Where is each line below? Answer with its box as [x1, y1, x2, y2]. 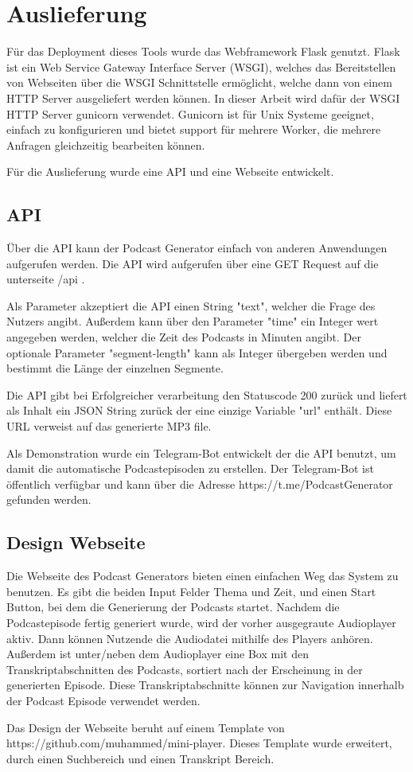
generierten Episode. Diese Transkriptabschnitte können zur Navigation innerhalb [6, 676, 404, 693]
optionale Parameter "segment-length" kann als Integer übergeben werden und [6, 344, 388, 361]
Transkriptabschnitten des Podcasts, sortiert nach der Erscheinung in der [6, 661, 363, 677]
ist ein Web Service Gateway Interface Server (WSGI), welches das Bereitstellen [6, 58, 396, 75]
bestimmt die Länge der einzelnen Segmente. [6, 360, 224, 376]
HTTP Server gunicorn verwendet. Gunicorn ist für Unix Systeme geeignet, [6, 105, 374, 122]
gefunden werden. [6, 491, 92, 508]
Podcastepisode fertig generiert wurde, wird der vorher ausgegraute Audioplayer [6, 614, 396, 630]
